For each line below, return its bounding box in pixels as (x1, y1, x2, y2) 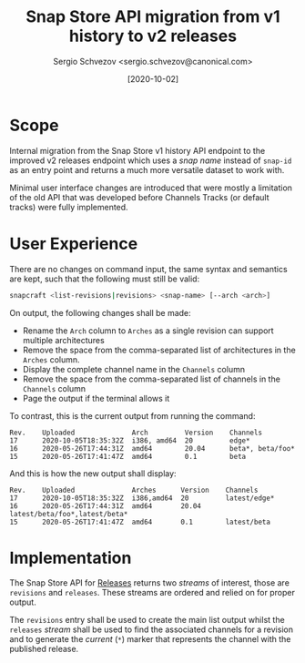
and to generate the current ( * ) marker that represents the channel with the (9, 634, 291, 645)
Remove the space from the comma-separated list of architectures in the (22, 344, 296, 355)
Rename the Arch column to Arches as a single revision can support (22, 325, 275, 336)
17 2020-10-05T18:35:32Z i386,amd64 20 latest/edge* (9, 494, 275, 503)
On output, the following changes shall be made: (9, 307, 191, 318)
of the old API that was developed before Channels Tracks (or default (9, 191, 269, 202)
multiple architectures (22, 334, 105, 345)
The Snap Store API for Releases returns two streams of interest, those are (9, 577, 290, 588)
